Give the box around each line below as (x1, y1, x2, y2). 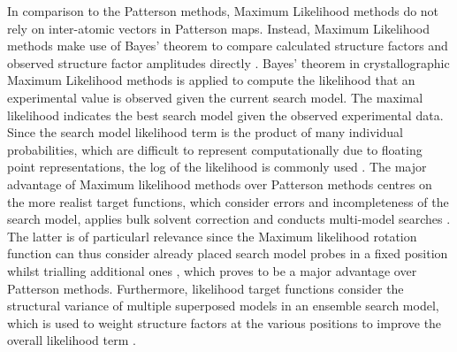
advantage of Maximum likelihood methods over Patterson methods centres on (7, 174, 432, 193)
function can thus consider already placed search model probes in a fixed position (7, 244, 448, 263)
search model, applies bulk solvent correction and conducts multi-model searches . (7, 210, 451, 228)
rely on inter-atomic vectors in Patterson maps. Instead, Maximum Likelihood (7, 19, 430, 37)
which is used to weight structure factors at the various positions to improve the (7, 313, 442, 332)
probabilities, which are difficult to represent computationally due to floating (7, 140, 423, 158)
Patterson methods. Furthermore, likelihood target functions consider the (7, 279, 404, 297)
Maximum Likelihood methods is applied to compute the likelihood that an (7, 71, 415, 89)
